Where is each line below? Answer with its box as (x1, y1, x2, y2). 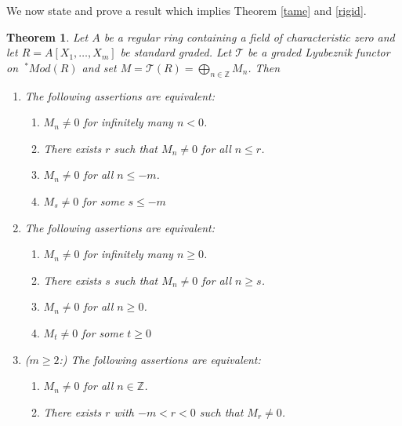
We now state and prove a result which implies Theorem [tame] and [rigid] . (6, 2, 367, 18)
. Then (248, 59, 281, 75)
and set (81, 59, 117, 75)
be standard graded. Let (120, 44, 232, 60)
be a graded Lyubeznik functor (248, 44, 390, 60)
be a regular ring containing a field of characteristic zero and (103, 28, 395, 45)
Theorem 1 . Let (6, 28, 89, 45)
